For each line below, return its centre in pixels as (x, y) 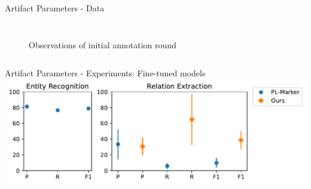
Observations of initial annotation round (103, 44)
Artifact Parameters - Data (55, 8)
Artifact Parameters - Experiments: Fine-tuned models (105, 73)
